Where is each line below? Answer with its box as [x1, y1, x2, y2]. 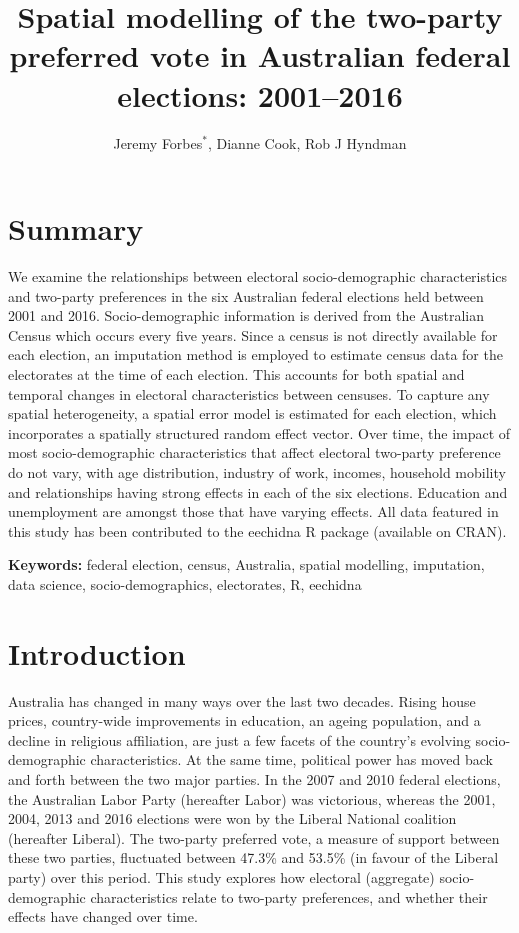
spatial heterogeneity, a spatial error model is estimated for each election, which [8, 403, 497, 424]
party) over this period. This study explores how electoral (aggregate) [8, 867, 435, 887]
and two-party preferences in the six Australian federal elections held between [8, 285, 484, 306]
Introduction [8, 632, 186, 673]
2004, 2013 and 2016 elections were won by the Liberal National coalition [8, 808, 457, 829]
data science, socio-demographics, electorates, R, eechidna [8, 573, 362, 594]
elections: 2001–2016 [117, 74, 403, 115]
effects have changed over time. [8, 906, 198, 927]
